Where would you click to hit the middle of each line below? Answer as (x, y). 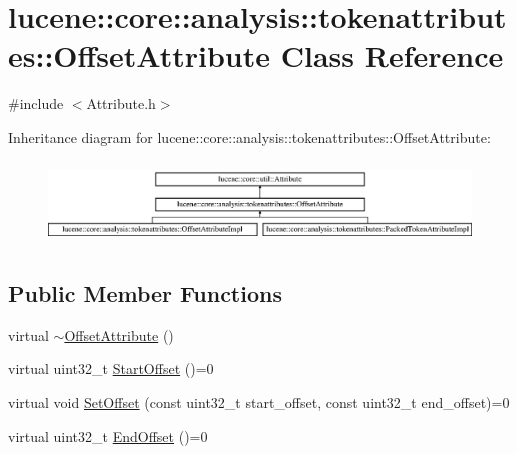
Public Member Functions (145, 293)
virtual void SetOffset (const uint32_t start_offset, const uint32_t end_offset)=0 (259, 402)
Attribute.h (121, 103)
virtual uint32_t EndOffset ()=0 (108, 435)
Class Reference (392, 55)
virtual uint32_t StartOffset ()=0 (111, 368)
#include (36, 103)
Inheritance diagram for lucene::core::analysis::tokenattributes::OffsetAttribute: (249, 136)
